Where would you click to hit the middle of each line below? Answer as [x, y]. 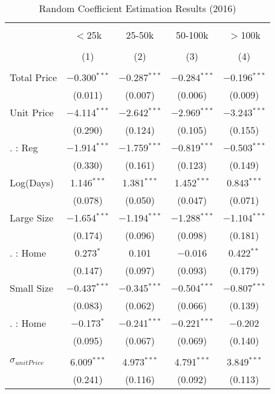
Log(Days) [32, 182]
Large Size [32, 218]
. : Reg [24, 147]
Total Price [34, 77]
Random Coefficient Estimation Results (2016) [137, 8]
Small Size [32, 288]
